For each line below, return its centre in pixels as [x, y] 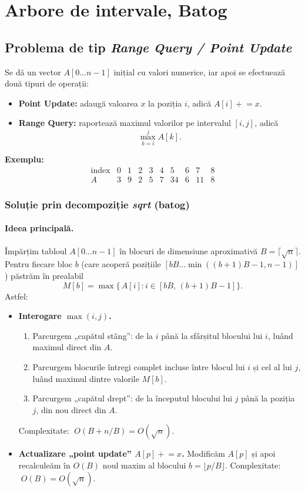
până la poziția [268, 398]
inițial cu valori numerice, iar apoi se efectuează [200, 72]
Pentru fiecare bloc [38, 264]
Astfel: [16, 296]
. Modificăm [203, 453]
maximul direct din [67, 347]
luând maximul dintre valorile [86, 378]
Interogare [40, 316]
